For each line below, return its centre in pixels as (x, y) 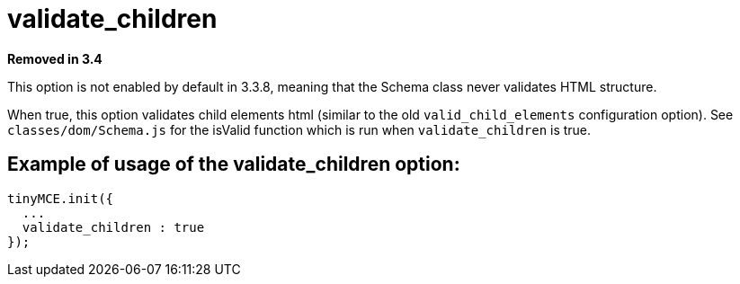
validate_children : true (113, 227)
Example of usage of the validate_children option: (234, 164)
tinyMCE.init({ (61, 198)
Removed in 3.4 (55, 58)
